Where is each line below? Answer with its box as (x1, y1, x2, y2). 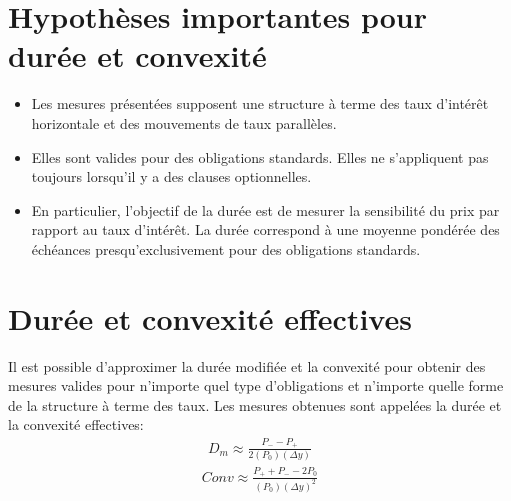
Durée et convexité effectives (8, 297, 412, 338)
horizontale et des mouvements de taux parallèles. (31, 112, 337, 133)
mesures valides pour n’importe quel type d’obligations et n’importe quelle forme (8, 375, 504, 396)
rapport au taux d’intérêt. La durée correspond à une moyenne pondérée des (31, 219, 500, 240)
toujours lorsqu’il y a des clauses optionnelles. (31, 166, 312, 187)
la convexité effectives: (8, 414, 144, 435)
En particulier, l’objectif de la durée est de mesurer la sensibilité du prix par (31, 199, 500, 220)
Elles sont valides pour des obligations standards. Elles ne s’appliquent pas (31, 146, 489, 167)
